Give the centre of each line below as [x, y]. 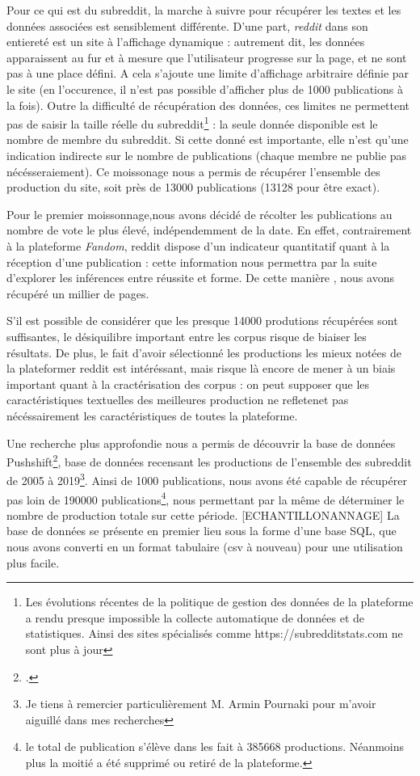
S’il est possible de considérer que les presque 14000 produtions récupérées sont [202, 321]
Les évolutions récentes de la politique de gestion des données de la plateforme [219, 602]
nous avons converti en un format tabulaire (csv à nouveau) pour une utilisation [205, 547]
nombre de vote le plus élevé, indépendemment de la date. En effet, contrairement [209, 230]
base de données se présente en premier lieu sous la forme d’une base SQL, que [202, 531]
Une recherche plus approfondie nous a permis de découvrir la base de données [201, 443]
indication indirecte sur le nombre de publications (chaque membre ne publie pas [207, 155]
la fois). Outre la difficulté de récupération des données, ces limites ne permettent [208, 105]
